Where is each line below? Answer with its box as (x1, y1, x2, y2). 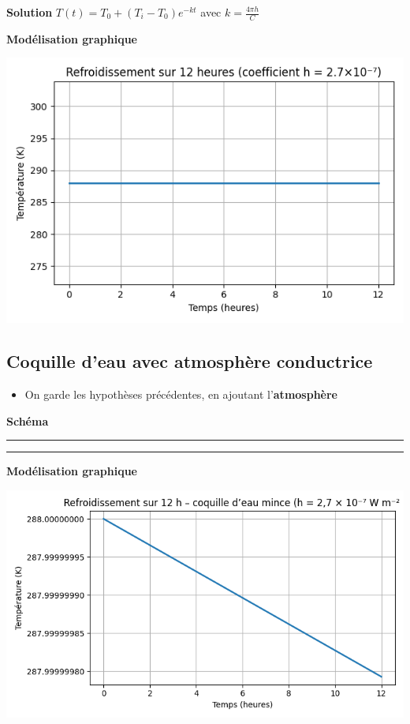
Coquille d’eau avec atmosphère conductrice (6, 349, 373, 373)
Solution (6, 4, 53, 20)
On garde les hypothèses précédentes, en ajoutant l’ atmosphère (24, 386, 337, 403)
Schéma (6, 412, 49, 429)
